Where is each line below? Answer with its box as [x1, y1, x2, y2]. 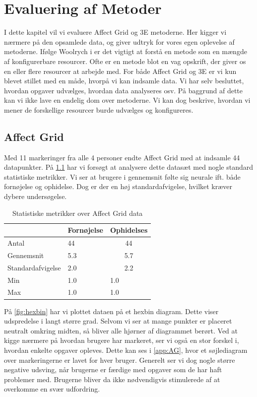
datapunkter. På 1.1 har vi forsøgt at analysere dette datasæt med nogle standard [4, 162, 254, 172]
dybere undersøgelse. [4, 191, 67, 201]
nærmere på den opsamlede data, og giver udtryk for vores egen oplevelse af [4, 36, 235, 47]
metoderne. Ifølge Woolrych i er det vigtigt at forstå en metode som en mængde [4, 46, 247, 57]
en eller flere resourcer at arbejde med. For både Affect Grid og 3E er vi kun [4, 66, 237, 76]
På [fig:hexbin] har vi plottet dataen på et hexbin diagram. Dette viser [4, 306, 219, 316]
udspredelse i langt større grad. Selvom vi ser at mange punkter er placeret [4, 316, 232, 326]
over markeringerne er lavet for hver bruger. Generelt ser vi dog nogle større [4, 354, 235, 365]
